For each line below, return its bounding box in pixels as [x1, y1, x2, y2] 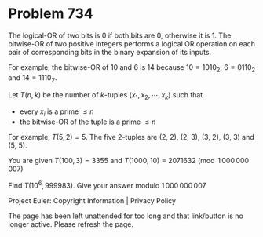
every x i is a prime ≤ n [19, 107, 94, 118]
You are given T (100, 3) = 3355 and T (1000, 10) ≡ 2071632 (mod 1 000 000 [8, 156, 250, 166]
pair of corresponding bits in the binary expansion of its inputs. [8, 47, 212, 57]
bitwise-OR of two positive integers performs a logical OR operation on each [8, 38, 255, 48]
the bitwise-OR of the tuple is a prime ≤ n [19, 117, 156, 126]
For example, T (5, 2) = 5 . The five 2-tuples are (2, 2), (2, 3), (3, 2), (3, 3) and [8, 133, 255, 142]
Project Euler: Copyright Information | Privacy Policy [8, 195, 177, 205]
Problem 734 [8, 5, 93, 23]
